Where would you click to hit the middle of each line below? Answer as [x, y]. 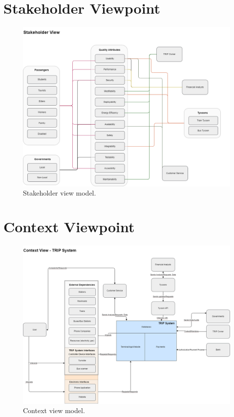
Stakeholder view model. [60, 193]
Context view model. [54, 410]
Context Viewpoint [69, 226]
